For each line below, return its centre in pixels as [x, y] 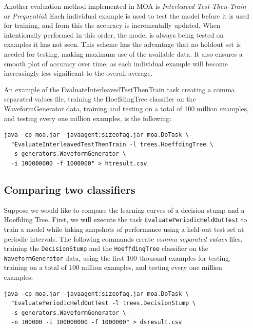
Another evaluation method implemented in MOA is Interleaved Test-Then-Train [125, 6]
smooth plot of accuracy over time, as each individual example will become [116, 63]
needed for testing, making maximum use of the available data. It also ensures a [123, 53]
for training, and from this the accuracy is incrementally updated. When [112, 25]
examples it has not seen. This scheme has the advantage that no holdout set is [122, 44]
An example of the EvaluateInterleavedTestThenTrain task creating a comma [119, 89]
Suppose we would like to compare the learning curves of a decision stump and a [124, 210]
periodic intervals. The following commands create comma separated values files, [123, 238]
